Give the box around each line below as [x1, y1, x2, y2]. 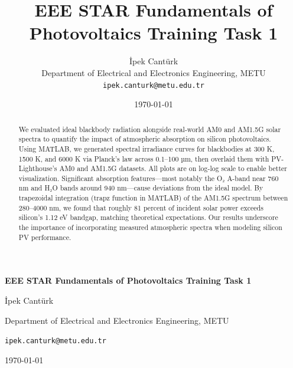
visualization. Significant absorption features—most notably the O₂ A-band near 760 [18, 173, 279, 183]
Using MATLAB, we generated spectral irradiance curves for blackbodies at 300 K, [18, 143, 275, 153]
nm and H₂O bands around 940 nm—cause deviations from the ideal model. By [18, 183, 263, 193]
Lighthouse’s [18, 163, 57, 173]
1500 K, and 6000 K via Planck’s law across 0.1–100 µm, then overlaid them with [18, 153, 269, 163]
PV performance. [18, 232, 71, 242]
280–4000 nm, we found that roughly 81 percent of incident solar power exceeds [18, 202, 263, 212]
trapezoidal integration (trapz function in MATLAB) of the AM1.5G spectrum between [18, 193, 288, 203]
